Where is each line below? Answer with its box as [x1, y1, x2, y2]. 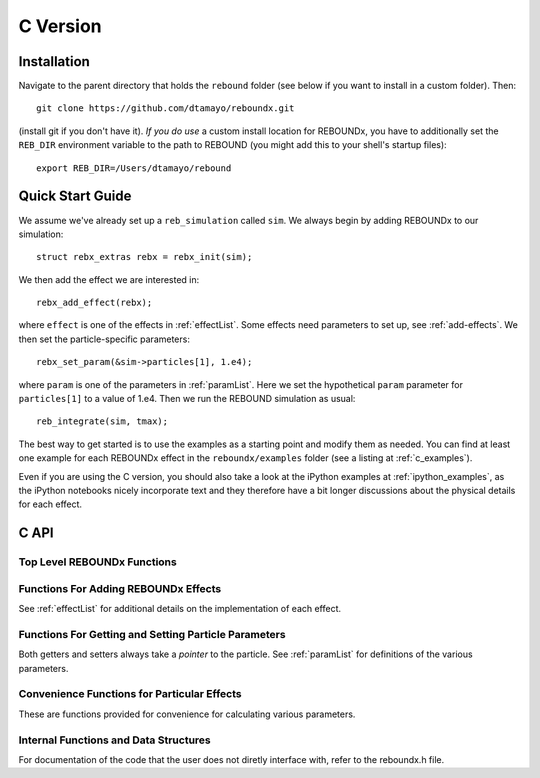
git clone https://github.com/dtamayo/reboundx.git [36, 103, 295, 114]
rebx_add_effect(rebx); [36, 297, 153, 309]
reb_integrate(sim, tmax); [36, 416, 169, 427]
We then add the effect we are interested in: [18, 273, 200, 285]
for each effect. [18, 498, 83, 510]
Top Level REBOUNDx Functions [18, 555, 177, 569]
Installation [18, 53, 90, 70]
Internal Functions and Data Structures [18, 733, 211, 747]
